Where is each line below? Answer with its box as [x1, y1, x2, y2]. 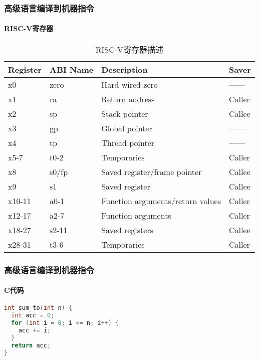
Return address [101, 93, 155, 105]
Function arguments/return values [101, 195, 221, 207]
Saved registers [101, 224, 153, 236]
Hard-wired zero [101, 78, 158, 90]
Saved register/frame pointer [101, 165, 202, 177]
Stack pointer [101, 107, 148, 119]
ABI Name [49, 63, 94, 75]
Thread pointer [101, 136, 155, 148]
